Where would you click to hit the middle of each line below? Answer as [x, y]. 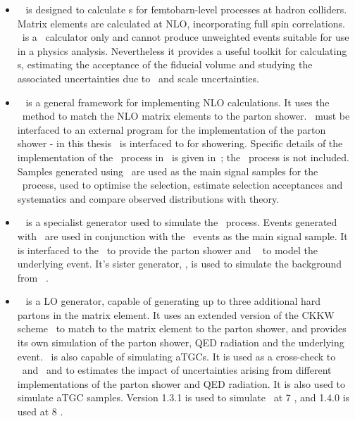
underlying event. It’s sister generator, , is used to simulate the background [180, 264]
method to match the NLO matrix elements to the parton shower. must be [186, 116]
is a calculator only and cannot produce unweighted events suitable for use [186, 37]
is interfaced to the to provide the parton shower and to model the [167, 250]
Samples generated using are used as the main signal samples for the [168, 171]
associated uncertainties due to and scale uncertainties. [138, 78]
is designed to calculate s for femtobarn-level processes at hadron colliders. [186, 9]
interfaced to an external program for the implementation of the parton [172, 129]
